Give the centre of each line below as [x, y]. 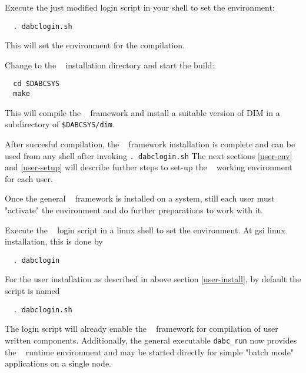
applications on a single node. [58, 363]
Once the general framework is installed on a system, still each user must [140, 198]
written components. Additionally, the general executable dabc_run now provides [151, 340]
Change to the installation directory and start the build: [110, 65]
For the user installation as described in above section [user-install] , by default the [153, 279]
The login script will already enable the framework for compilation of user [142, 329]
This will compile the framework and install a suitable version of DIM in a [142, 112]
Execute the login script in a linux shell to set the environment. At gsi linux [145, 230]
